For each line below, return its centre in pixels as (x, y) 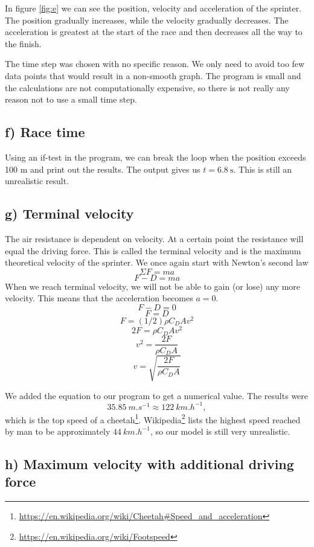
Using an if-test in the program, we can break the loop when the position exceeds (155, 157)
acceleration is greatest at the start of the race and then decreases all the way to (154, 32)
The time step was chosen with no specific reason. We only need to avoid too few (155, 64)
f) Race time (45, 132)
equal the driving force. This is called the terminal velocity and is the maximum (153, 250)
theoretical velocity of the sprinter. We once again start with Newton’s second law (157, 262)
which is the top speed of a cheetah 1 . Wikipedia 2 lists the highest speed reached (153, 418)
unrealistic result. (37, 181)
